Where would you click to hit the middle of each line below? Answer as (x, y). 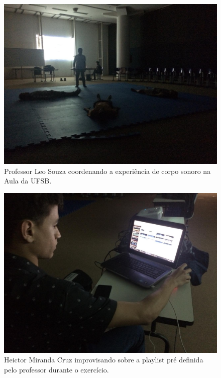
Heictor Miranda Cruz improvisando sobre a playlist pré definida (104, 360)
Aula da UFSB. (28, 181)
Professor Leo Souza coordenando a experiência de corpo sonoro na (107, 171)
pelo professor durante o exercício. (57, 369)
